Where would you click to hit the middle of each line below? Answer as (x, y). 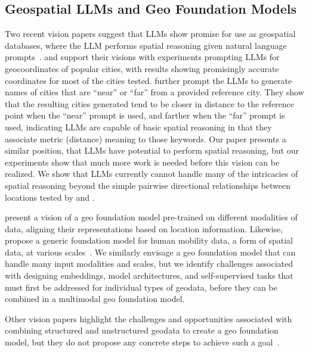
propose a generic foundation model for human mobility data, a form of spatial (149, 240)
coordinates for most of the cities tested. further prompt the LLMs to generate (149, 80)
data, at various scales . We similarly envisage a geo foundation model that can (150, 252)
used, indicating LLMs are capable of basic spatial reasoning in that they (138, 127)
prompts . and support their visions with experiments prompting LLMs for (142, 57)
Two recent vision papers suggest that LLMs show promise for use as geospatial (150, 34)
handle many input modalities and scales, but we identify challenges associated (149, 264)
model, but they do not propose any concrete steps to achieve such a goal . (142, 342)
